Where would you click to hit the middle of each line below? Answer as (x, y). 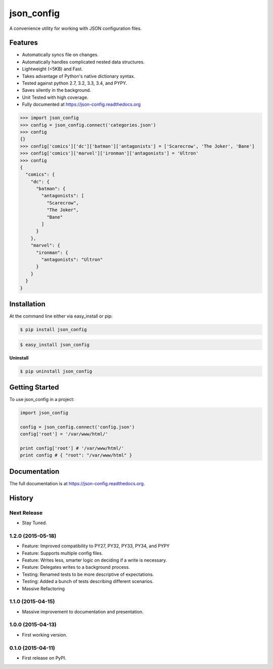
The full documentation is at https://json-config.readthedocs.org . (77, 483)
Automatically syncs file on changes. (60, 55)
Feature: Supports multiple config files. (62, 553)
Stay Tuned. (35, 523)
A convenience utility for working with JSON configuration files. (76, 28)
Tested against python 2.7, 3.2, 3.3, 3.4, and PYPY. (75, 83)
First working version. (45, 635)
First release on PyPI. (44, 658)
